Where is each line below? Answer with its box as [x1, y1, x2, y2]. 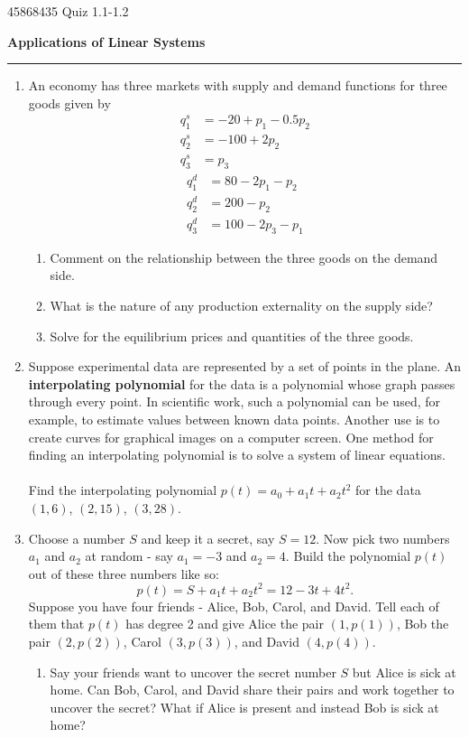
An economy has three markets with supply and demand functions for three [28, 76, 447, 95]
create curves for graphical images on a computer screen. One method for [28, 427, 434, 446]
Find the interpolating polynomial [28, 480, 217, 499]
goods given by [28, 93, 111, 112]
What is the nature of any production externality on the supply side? [50, 296, 433, 314]
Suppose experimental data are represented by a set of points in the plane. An [28, 357, 461, 376]
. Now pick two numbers [316, 528, 450, 547]
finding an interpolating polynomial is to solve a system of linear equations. [28, 445, 446, 464]
